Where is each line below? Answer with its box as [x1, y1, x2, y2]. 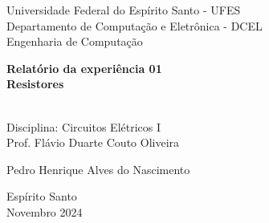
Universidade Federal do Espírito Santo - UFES [6, 2, 241, 18]
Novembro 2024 [6, 203, 83, 220]
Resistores [6, 75, 64, 92]
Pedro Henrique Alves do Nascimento [6, 160, 190, 177]
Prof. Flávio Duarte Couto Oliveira [6, 134, 180, 151]
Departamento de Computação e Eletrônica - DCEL [6, 17, 263, 34]
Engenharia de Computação [6, 33, 143, 50]
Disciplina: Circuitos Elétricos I [6, 118, 161, 135]
